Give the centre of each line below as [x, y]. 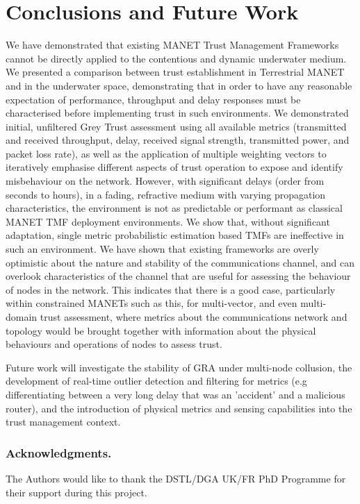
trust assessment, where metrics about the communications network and [194, 317]
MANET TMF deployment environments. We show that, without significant [168, 221]
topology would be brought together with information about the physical [161, 330]
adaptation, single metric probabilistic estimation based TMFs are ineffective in [175, 235]
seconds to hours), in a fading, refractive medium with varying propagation [166, 194]
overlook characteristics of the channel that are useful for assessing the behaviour [178, 276]
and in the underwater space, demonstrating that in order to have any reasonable [179, 85]
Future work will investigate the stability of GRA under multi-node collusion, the [179, 367]
